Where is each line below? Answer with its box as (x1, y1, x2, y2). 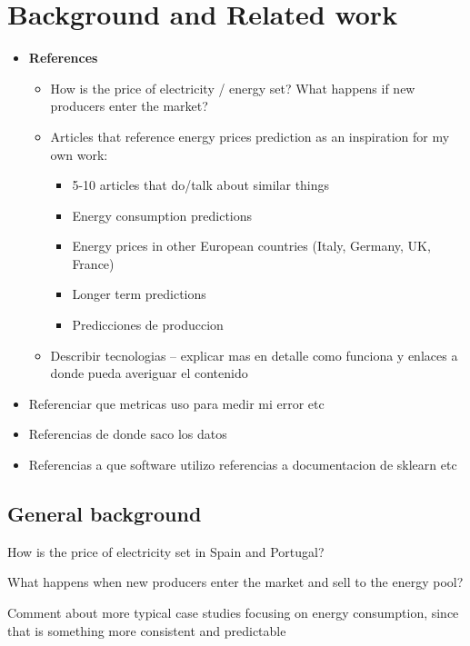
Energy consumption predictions (72, 205, 253, 224)
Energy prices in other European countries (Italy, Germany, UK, (72, 236, 431, 255)
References (28, 48, 98, 67)
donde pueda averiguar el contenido (50, 363, 248, 383)
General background (7, 500, 202, 528)
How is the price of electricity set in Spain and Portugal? (7, 542, 325, 561)
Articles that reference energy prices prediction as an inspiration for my (50, 126, 450, 145)
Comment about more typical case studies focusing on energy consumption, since (7, 603, 459, 622)
